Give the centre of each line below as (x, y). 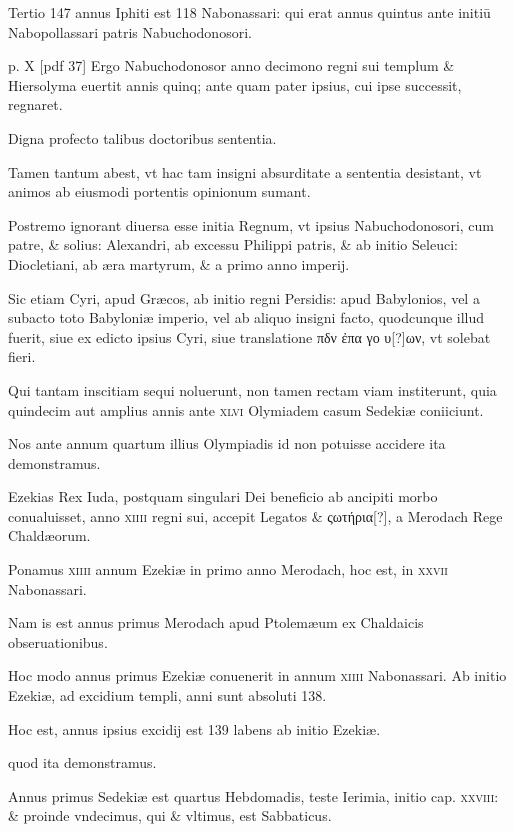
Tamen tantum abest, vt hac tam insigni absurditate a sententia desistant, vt (245, 171)
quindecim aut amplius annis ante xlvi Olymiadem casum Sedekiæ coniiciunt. (246, 409)
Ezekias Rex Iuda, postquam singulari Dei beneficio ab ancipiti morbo (223, 496)
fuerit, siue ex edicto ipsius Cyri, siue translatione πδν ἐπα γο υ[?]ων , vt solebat (249, 336)
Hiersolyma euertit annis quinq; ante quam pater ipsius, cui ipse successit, (235, 84)
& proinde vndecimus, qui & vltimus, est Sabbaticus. (170, 815)
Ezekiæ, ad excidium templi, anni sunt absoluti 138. (167, 695)
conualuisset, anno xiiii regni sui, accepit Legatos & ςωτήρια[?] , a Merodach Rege (255, 515)
